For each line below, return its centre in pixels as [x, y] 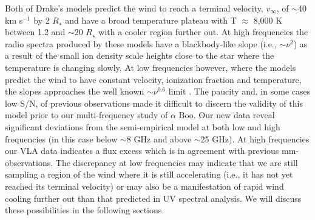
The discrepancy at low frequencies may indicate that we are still [177, 162]
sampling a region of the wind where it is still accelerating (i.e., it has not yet [149, 174]
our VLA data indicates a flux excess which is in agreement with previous [142, 151]
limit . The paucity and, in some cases [239, 91]
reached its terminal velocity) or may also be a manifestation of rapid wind [144, 186]
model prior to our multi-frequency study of [86, 115]
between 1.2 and [35, 32]
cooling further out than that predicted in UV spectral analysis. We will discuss [153, 198]
